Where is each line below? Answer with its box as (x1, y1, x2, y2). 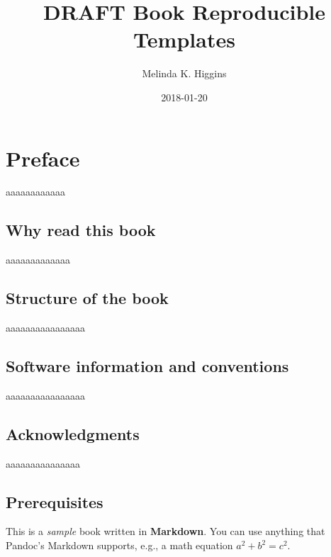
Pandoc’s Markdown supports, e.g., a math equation (6, 538, 233, 553)
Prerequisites (6, 490, 103, 512)
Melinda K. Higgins (142, 66, 227, 81)
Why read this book (6, 219, 156, 241)
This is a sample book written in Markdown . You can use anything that (6, 524, 325, 539)
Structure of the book (6, 287, 169, 309)
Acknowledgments (6, 422, 140, 444)
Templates (133, 25, 235, 54)
